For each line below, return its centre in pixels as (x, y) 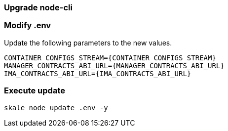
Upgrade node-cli (38, 7)
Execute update (35, 91)
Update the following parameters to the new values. (88, 43)
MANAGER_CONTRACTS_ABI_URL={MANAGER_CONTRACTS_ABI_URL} (114, 65)
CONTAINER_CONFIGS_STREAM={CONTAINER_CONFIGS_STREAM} (110, 58)
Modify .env (28, 25)
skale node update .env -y (56, 108)
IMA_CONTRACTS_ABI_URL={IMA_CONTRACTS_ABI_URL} (98, 73)
